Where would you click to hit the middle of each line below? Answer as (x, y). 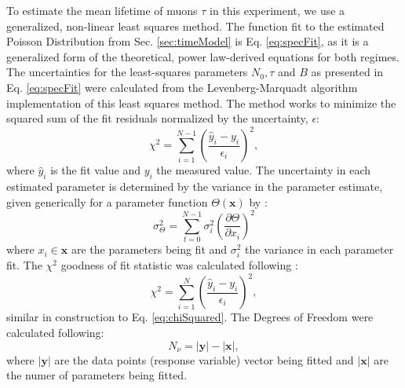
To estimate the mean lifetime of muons (102, 10)
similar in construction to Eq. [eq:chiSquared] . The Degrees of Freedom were (190, 317)
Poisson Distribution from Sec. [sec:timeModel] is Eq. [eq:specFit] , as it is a (188, 41)
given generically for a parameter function (107, 201)
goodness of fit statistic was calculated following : (179, 265)
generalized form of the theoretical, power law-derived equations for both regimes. (203, 56)
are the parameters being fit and (149, 249)
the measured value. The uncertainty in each (264, 170)
